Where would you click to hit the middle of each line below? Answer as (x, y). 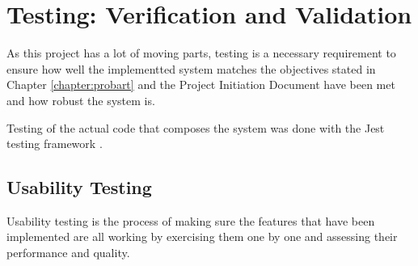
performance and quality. (68, 253)
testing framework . (55, 144)
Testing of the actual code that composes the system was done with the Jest (196, 127)
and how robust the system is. (81, 100)
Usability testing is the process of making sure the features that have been (191, 220)
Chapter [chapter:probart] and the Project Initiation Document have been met (201, 84)
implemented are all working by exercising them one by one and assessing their (202, 236)
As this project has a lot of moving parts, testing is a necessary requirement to (201, 53)
